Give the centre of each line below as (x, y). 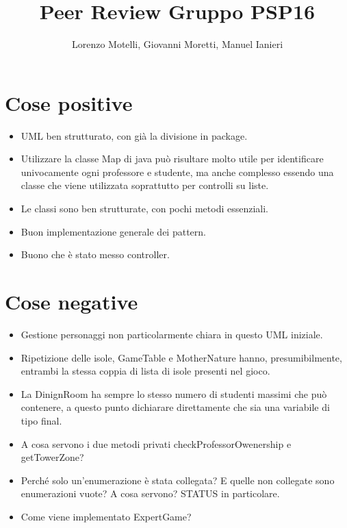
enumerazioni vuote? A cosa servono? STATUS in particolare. (150, 493)
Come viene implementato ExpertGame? (106, 516)
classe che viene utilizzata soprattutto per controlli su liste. (145, 185)
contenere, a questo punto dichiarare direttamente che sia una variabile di (175, 407)
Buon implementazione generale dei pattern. (113, 231)
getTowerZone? (52, 457)
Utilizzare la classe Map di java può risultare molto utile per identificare (172, 159)
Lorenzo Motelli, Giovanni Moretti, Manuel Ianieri (177, 44)
